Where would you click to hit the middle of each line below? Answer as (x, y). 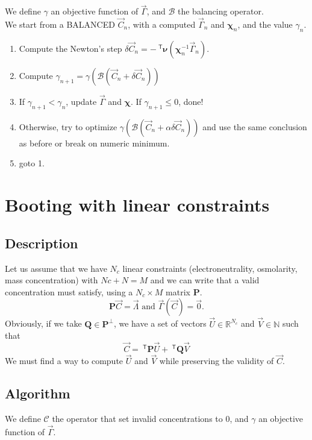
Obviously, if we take (43, 323)
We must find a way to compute (64, 361)
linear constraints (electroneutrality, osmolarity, (210, 268)
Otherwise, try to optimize (68, 126)
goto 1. (32, 163)
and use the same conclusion (255, 126)
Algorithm (38, 393)
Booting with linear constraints (137, 205)
